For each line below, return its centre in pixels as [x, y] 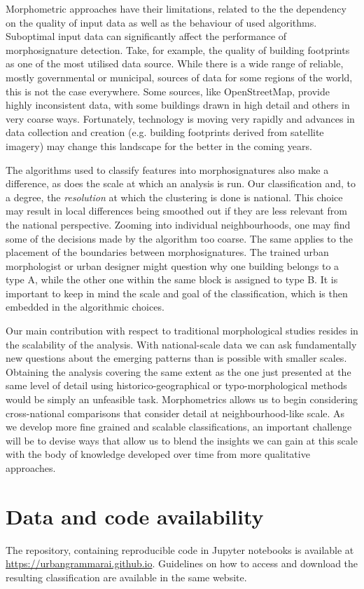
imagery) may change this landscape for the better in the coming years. [159, 145]
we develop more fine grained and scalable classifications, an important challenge [179, 427]
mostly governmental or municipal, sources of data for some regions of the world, [179, 77]
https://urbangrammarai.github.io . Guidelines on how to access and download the [182, 563]
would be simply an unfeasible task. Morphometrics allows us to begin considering [182, 399]
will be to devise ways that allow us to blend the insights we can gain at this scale [182, 440]
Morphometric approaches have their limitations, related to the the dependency [176, 8]
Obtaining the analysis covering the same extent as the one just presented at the [178, 371]
